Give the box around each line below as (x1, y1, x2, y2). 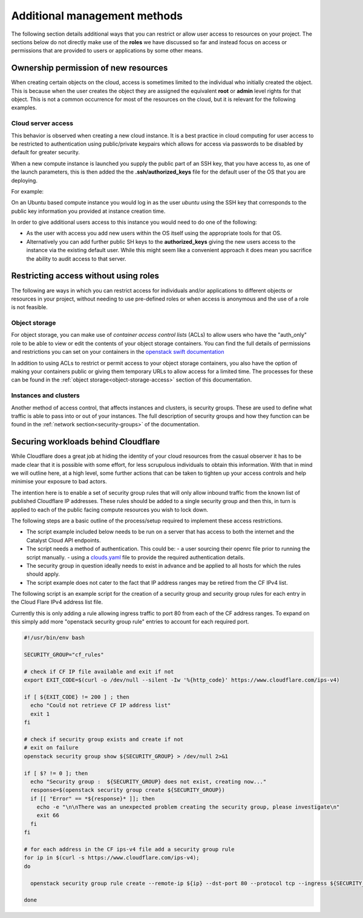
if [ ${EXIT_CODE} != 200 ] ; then (24, 693, 129, 700)
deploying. (11, 177, 38, 184)
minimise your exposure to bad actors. (11, 478, 107, 485)
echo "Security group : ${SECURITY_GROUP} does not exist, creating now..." (30, 778, 267, 785)
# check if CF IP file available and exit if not (24, 668, 174, 675)
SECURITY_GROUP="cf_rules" (24, 651, 104, 659)
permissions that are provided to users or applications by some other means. (11, 47, 203, 54)
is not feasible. (11, 304, 48, 311)
